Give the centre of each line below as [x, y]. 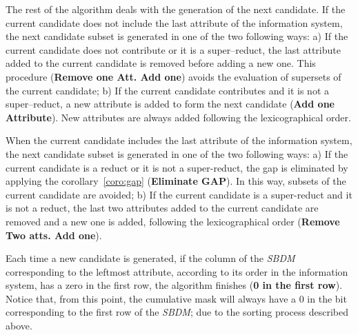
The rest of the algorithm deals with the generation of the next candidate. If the [176, 9]
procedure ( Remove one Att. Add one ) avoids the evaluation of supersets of [173, 76]
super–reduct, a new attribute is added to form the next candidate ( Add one [170, 104]
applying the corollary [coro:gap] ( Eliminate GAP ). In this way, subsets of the [176, 181]
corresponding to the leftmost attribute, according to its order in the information [177, 271]
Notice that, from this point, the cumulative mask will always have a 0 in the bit [176, 298]
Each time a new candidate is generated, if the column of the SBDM [150, 258]
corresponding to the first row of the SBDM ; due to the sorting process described [177, 312]
